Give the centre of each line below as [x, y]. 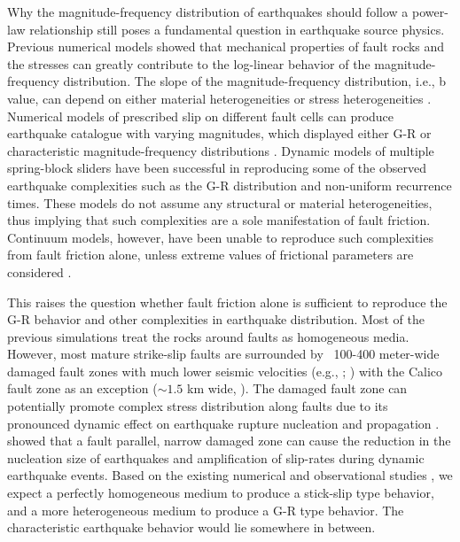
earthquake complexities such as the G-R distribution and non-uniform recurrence [230, 185]
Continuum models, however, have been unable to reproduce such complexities [220, 237]
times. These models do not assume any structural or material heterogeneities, [220, 202]
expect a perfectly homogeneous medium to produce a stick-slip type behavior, [221, 493]
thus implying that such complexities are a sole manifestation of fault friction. [219, 220]
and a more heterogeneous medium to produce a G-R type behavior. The [206, 510]
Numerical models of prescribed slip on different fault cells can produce [201, 116]
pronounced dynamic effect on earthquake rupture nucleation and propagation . [223, 423]
